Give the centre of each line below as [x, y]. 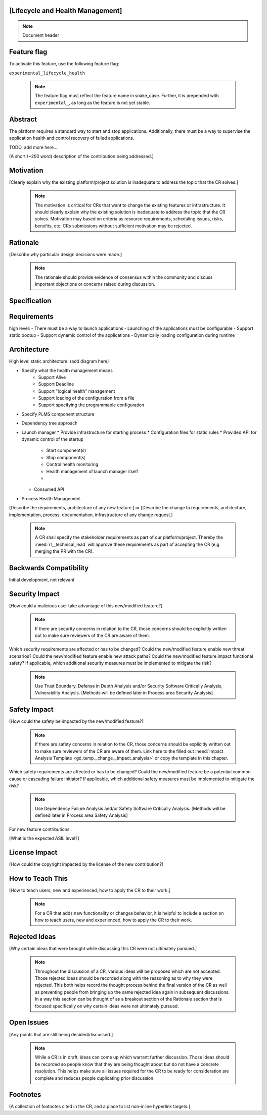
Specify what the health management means [67, 370]
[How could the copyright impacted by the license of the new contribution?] [86, 864]
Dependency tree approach [49, 423]
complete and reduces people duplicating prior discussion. [95, 1078]
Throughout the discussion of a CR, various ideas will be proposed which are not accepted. [128, 971]
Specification [30, 300]
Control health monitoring [72, 464]
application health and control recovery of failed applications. [72, 138]
